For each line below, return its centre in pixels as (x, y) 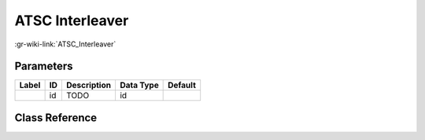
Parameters (44, 66)
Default (182, 85)
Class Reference (56, 118)
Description (89, 85)
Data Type (139, 85)
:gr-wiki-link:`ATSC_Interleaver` (65, 44)
